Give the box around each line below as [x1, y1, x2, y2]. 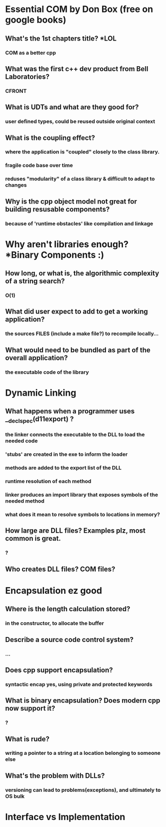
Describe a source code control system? [5, 635, 134, 644]
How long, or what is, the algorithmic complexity [5, 269, 159, 278]
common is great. [5, 534, 61, 543]
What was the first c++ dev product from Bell [5, 64, 148, 73]
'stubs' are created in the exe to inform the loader [5, 451, 128, 458]
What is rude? [5, 735, 50, 743]
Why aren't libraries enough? [5, 238, 129, 250]
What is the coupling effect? [5, 133, 95, 142]
